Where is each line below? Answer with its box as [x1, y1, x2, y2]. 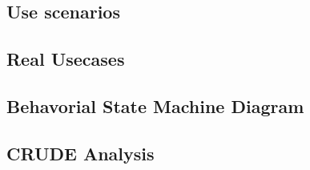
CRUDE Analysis [6, 140, 155, 165]
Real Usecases [6, 46, 125, 71]
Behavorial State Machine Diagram [6, 93, 304, 118]
